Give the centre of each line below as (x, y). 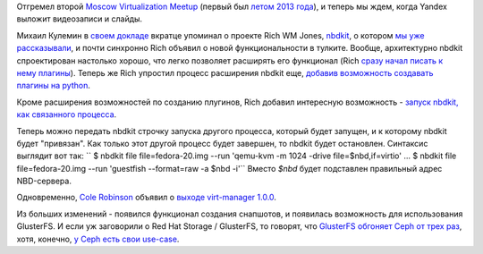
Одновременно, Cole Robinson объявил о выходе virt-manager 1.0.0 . (147, 198)
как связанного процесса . (67, 114)
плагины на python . (54, 86)
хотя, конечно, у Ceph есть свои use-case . (98, 239)
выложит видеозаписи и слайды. (80, 19)
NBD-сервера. (44, 181)
